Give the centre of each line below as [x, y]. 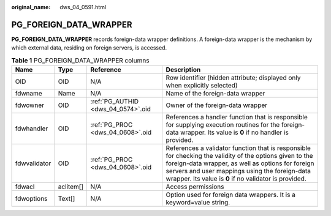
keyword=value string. [198, 203]
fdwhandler [32, 128]
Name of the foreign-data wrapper [215, 94]
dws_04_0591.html [83, 7]
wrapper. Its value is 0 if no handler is [234, 133]
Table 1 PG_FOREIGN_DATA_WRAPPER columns [80, 60]
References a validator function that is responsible [238, 148]
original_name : [31, 7]
